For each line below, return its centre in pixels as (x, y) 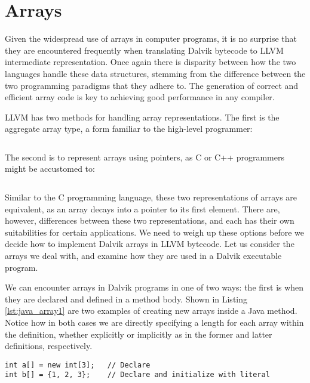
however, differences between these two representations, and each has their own (150, 220)
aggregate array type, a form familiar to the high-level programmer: (129, 129)
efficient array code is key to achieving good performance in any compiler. (140, 97)
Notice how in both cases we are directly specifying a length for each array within (154, 322)
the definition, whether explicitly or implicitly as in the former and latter (139, 334)
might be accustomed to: (50, 169)
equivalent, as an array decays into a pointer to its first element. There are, (142, 209)
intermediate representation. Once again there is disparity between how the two (151, 62)
